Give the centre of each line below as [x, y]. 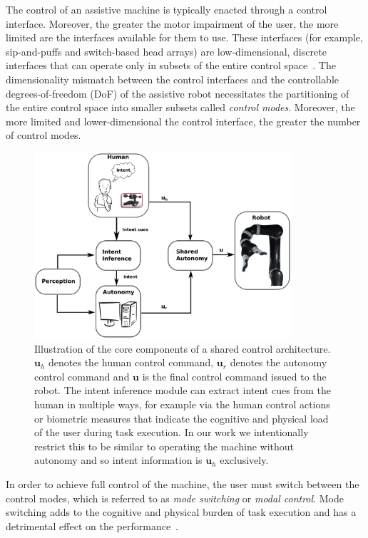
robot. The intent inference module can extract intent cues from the [183, 390]
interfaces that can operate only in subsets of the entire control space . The [171, 65]
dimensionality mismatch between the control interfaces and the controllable [172, 79]
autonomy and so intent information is [118, 460]
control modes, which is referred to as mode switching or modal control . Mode [175, 498]
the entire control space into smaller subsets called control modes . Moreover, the [180, 107]
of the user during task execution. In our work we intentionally [172, 432]
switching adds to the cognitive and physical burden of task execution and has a [181, 512]
